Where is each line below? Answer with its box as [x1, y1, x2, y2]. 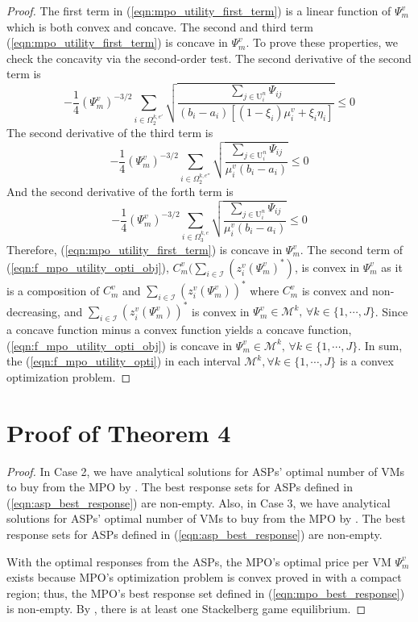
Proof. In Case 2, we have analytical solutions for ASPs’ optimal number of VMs [6, 462, 405, 479]
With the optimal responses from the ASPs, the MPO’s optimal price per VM [6, 553, 391, 570]
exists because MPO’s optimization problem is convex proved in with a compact [6, 569, 402, 586]
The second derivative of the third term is [6, 124, 213, 141]
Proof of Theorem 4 [6, 415, 231, 449]
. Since [375, 303, 408, 319]
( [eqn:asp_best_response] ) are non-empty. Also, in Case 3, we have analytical [6, 494, 391, 511]
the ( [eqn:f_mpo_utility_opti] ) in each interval [6, 353, 241, 369]
